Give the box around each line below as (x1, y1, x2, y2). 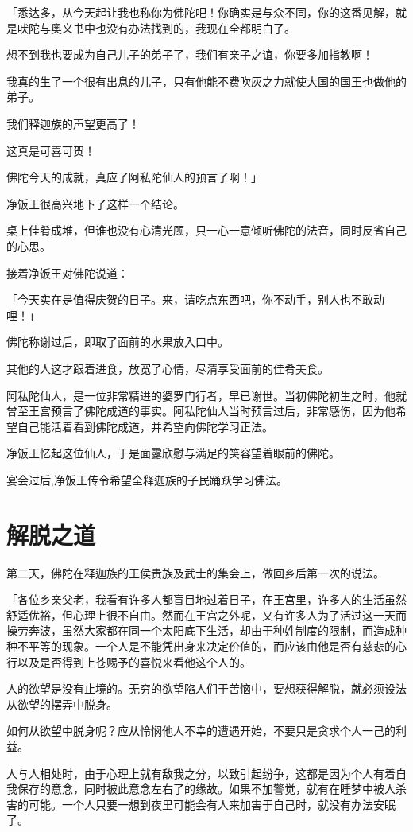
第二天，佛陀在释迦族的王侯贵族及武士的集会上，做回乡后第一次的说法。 (6, 564, 384, 581)
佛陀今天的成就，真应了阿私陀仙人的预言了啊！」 (6, 169, 262, 185)
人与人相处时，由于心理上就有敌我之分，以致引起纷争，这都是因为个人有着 (6, 764, 396, 781)
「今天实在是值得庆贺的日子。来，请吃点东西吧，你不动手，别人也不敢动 (6, 291, 384, 308)
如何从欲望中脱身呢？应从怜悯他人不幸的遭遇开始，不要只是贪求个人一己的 (6, 722, 396, 739)
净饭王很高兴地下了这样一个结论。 (6, 195, 184, 212)
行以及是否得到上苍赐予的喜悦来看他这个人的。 (6, 653, 251, 670)
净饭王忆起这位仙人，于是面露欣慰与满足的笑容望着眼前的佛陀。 (6, 445, 340, 461)
